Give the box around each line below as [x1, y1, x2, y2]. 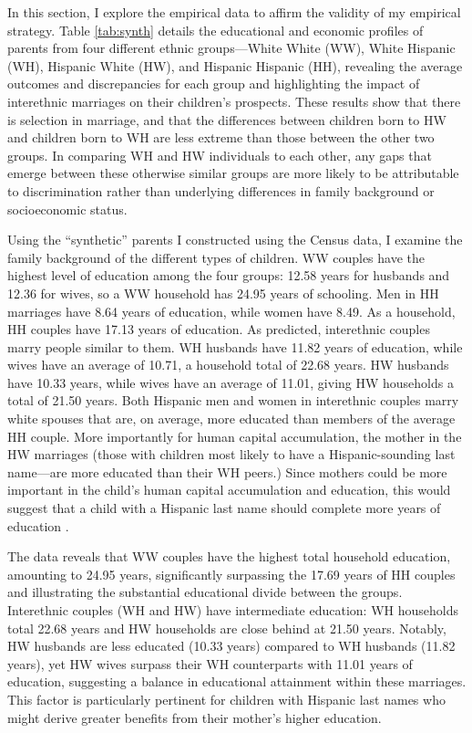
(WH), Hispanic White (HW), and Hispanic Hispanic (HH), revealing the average [7, 56, 463, 75]
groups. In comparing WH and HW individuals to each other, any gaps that [7, 145, 432, 164]
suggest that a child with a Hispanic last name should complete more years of [7, 498, 441, 518]
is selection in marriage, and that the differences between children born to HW [7, 110, 446, 129]
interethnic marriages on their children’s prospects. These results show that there [7, 91, 461, 110]
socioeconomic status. [7, 199, 128, 218]
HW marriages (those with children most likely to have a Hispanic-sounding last [7, 445, 456, 464]
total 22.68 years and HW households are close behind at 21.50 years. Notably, [7, 618, 446, 637]
